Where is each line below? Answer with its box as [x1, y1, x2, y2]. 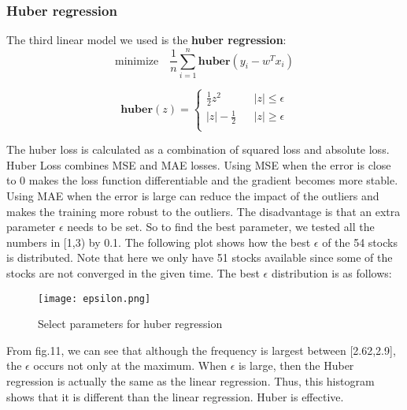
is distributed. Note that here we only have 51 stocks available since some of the [6, 249, 393, 266]
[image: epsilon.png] [38, 293, 151, 304]
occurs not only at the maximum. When [33, 357, 227, 374]
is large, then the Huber [238, 357, 354, 374]
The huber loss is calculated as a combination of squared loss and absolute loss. [6, 141, 390, 158]
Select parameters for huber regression [38, 315, 223, 332]
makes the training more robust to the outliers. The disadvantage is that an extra [6, 203, 401, 219]
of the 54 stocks [322, 233, 398, 250]
